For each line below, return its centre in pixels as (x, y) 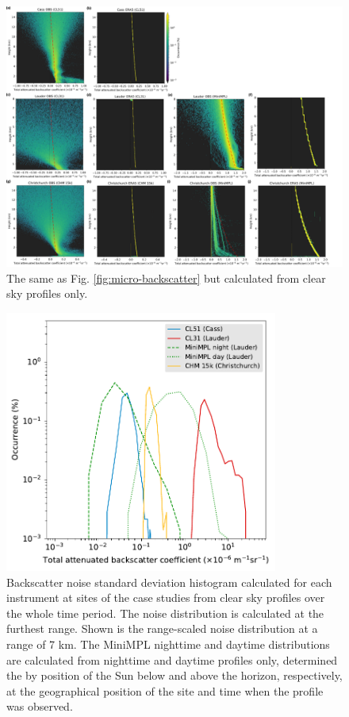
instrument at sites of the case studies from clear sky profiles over (166, 597)
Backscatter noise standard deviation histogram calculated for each (169, 582)
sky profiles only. (47, 293)
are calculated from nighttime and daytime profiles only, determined (172, 659)
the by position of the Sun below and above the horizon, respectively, (174, 675)
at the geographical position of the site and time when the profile (165, 690)
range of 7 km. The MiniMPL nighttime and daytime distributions (168, 644)
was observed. (40, 706)
